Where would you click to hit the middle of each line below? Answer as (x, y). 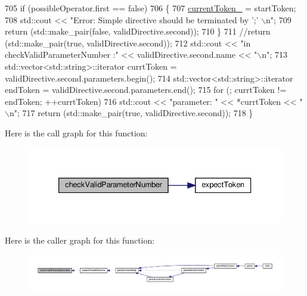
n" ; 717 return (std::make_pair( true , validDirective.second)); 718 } (131, 113)
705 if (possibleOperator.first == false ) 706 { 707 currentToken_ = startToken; (151, 8)
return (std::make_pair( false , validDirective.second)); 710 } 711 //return (138, 31)
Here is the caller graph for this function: (80, 240)
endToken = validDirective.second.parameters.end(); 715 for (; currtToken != (146, 90)
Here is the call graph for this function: (76, 133)
